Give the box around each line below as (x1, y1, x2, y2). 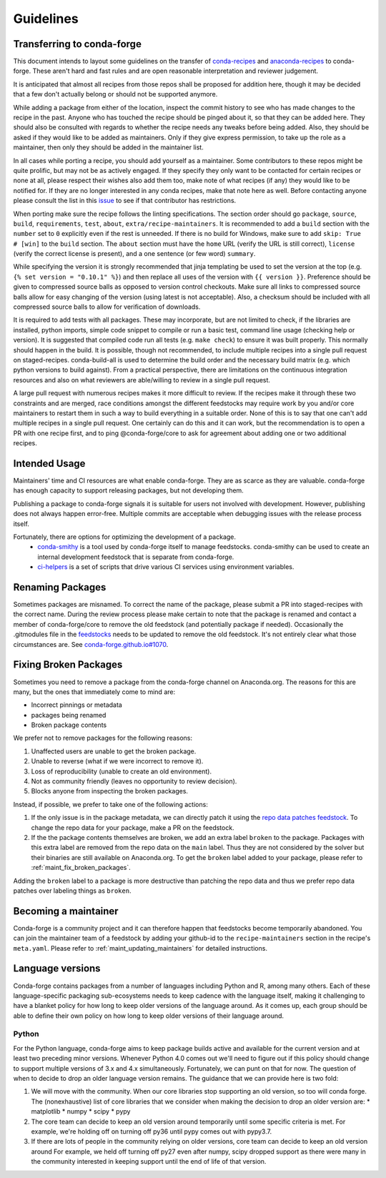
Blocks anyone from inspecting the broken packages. (31, 787, 189, 796)
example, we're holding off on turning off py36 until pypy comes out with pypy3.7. (31, 1127, 272, 1136)
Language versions (13, 962, 101, 975)
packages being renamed (31, 711, 107, 719)
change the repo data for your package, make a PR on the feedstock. (31, 823, 235, 832)
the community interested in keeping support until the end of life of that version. (31, 1157, 267, 1166)
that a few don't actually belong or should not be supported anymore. (13, 90, 218, 99)
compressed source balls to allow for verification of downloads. (13, 302, 201, 311)
